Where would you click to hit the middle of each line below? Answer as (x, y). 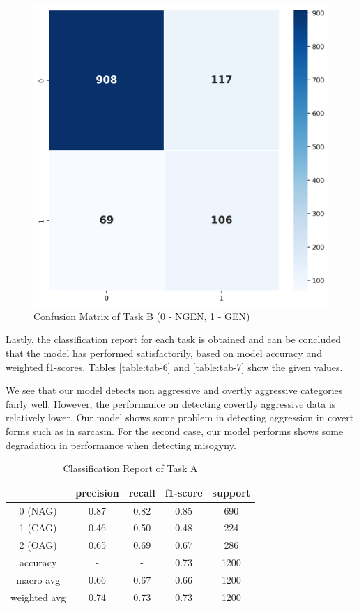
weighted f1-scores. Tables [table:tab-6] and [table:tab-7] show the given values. (174, 366)
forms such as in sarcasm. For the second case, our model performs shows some (175, 431)
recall (142, 492)
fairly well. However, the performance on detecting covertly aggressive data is (171, 403)
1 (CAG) (38, 528)
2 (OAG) (38, 545)
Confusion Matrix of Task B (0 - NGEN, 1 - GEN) (142, 316)
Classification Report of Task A (130, 468)
